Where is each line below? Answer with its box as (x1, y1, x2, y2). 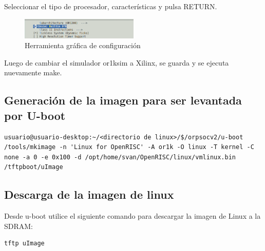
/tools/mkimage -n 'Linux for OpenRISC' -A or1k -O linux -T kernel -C (4, 143, 254, 151)
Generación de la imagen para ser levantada (4, 92, 242, 108)
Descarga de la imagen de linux (4, 186, 174, 202)
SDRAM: (4, 220, 33, 231)
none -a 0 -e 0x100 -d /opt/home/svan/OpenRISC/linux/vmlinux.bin (4, 153, 236, 161)
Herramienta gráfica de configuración (25, 40, 141, 51)
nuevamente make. (4, 67, 62, 78)
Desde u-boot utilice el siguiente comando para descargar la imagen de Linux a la (4, 211, 261, 221)
